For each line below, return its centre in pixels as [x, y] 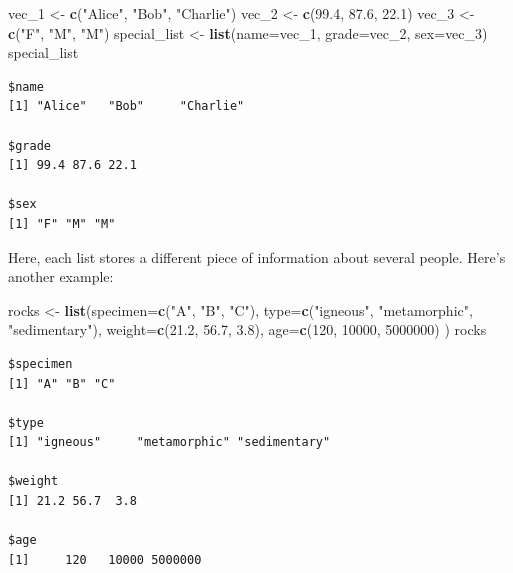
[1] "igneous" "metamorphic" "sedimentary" [169, 442]
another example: [61, 276]
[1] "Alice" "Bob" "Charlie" [126, 106]
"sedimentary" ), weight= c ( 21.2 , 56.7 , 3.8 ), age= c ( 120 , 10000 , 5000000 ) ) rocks [247, 329]
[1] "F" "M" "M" [62, 223]
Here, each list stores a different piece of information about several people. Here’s [257, 256]
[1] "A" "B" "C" [62, 383]
